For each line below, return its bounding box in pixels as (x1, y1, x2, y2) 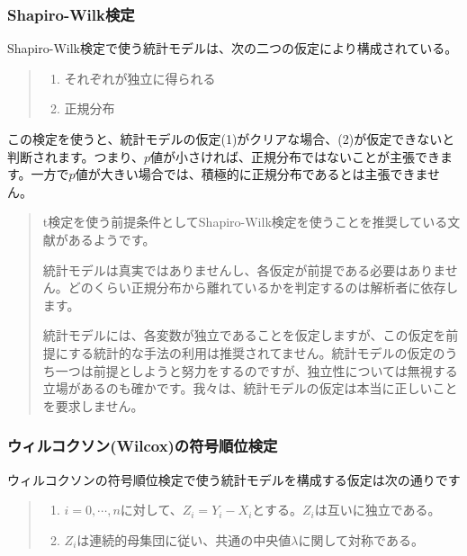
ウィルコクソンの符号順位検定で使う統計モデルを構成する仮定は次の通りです (7, 470, 461, 489)
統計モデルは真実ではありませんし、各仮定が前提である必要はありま (42, 260, 445, 279)
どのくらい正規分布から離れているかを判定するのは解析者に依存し (67, 278, 459, 297)
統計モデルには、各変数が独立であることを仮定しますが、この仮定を (42, 326, 446, 345)
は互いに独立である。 (314, 500, 441, 519)
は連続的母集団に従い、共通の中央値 (76, 530, 292, 549)
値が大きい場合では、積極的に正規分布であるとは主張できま (75, 165, 428, 184)
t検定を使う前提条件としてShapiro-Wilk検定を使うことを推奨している (42, 212, 448, 231)
